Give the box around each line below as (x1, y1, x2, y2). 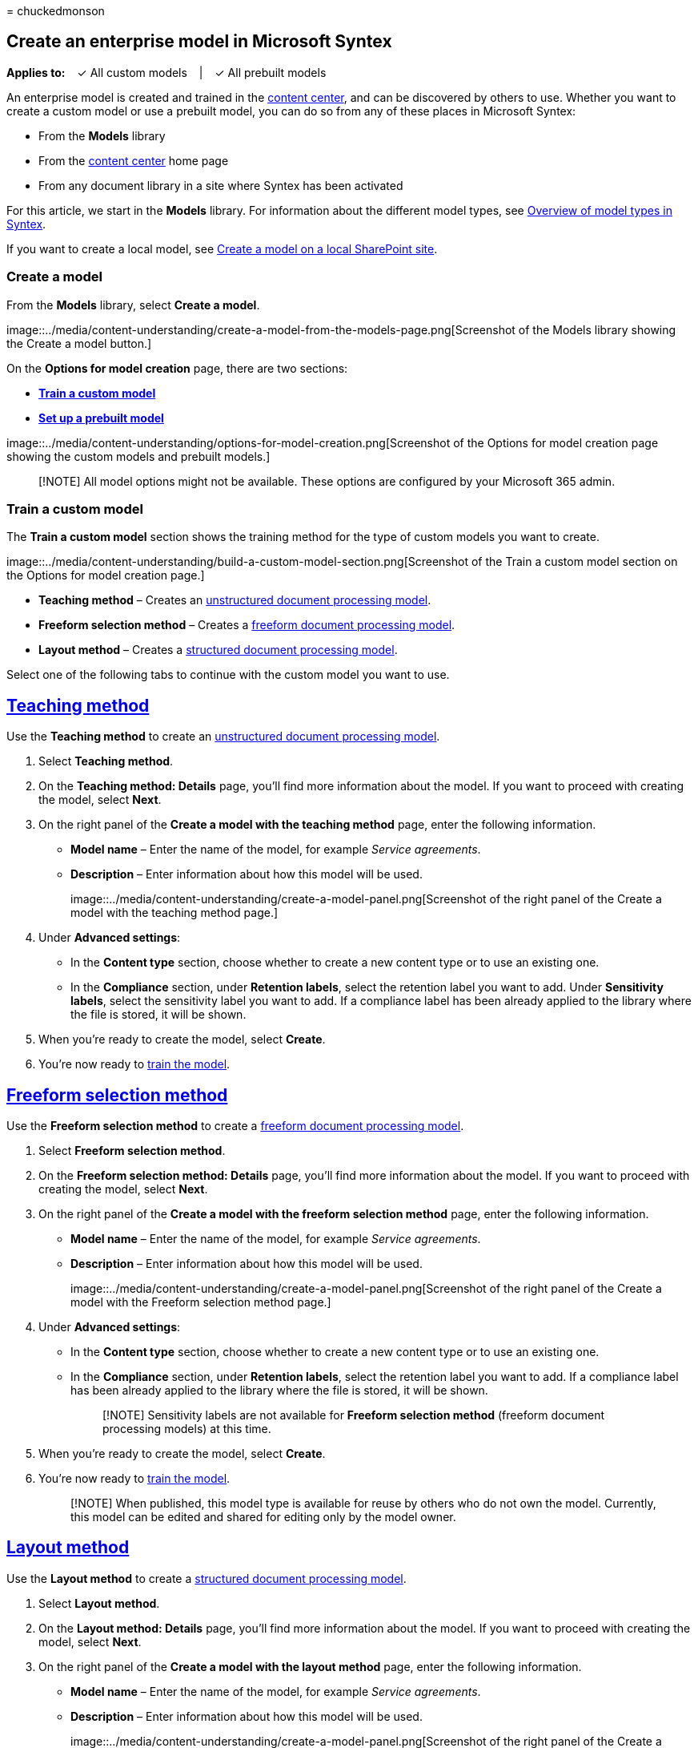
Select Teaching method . (38, 754, 174, 769)
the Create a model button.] (6, 336, 152, 350)
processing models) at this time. (102, 1422, 271, 1436)
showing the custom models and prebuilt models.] (6, 449, 271, 463)
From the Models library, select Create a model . (6, 297, 260, 312)
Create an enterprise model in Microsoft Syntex (6, 31, 392, 52)
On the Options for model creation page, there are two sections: (6, 361, 348, 375)
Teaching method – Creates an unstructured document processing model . (38, 593, 431, 608)
